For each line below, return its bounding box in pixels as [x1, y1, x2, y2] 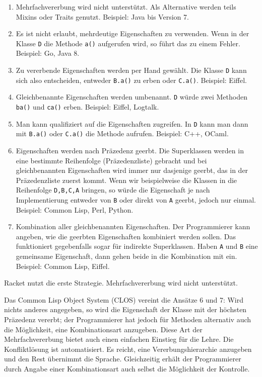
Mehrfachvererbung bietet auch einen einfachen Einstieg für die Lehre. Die [4, 334, 234, 344]
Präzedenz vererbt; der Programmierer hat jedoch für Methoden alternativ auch [4, 314, 251, 325]
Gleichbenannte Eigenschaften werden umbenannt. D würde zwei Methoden [16, 91, 247, 102]
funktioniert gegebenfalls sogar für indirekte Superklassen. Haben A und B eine [16, 241, 258, 251]
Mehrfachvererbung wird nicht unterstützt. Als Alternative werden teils [16, 2, 236, 12]
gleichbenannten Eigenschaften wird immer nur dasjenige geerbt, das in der [16, 165, 248, 175]
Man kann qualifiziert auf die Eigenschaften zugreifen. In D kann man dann [16, 118, 248, 129]
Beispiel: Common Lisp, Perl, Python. [16, 204, 134, 215]
